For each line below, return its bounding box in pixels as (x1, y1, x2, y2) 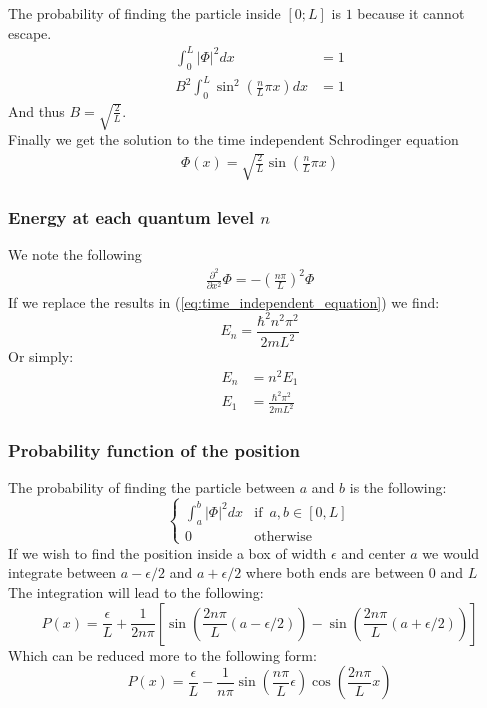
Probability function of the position (8, 438, 300, 463)
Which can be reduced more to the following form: (8, 644, 317, 665)
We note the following (8, 244, 142, 265)
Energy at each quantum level (8, 205, 255, 230)
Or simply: (8, 346, 74, 366)
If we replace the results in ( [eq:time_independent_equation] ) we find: (8, 291, 440, 312)
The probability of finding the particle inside (8, 3, 281, 23)
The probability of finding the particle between (8, 477, 296, 498)
